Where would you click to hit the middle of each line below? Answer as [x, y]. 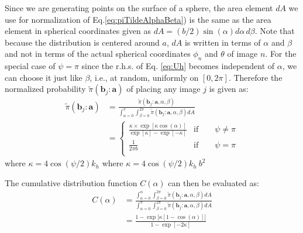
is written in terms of [223, 42]
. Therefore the [255, 77]
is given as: [229, 89]
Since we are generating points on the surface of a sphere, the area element [139, 8]
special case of [30, 66]
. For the [281, 54]
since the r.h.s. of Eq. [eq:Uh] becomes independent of [178, 66]
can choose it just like [44, 77]
